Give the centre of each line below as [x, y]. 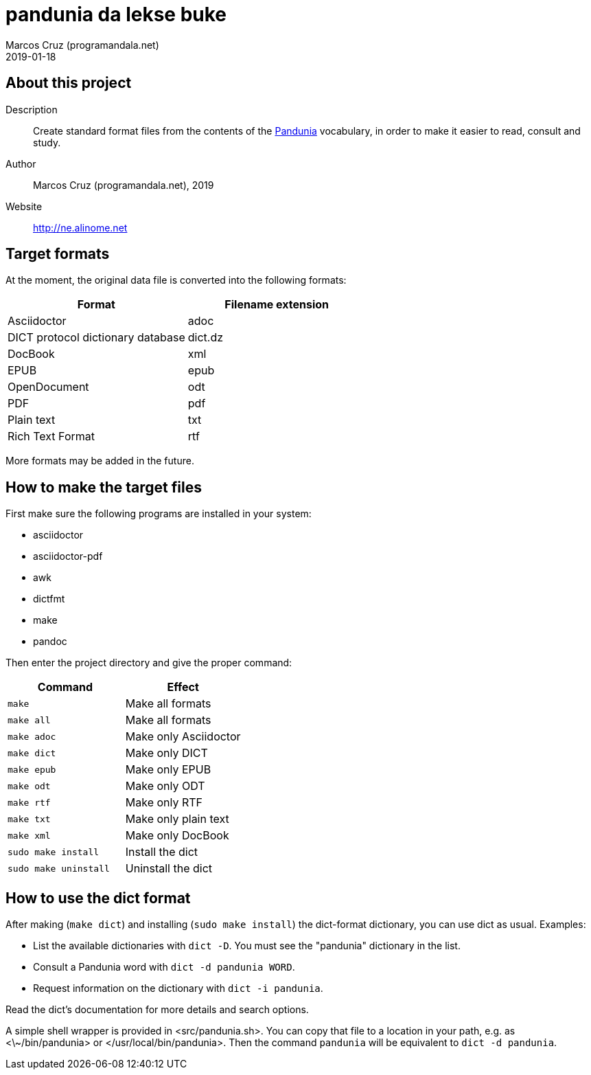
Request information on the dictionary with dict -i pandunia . [178, 988]
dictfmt [49, 599]
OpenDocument [48, 387]
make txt [29, 819]
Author [21, 163]
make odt [29, 786]
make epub [32, 769]
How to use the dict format [98, 898]
